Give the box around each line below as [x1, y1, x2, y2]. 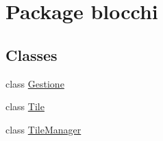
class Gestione [5, 76, 64, 90]
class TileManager [5, 122, 81, 136]
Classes [5, 44, 58, 65]
